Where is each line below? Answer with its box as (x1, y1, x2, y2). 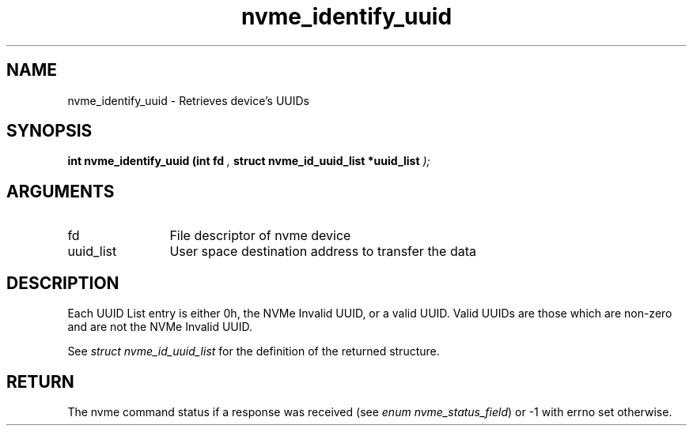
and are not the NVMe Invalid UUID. (67, 320, 253, 334)
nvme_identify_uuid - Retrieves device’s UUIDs (67, 93, 309, 107)
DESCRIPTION (6, 272, 119, 293)
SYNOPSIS (6, 121, 93, 141)
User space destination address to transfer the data (169, 243, 476, 260)
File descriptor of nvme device (169, 227, 351, 244)
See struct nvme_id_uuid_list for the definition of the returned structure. (67, 344, 440, 359)
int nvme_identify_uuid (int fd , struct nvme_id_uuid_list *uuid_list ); (67, 154, 430, 168)
